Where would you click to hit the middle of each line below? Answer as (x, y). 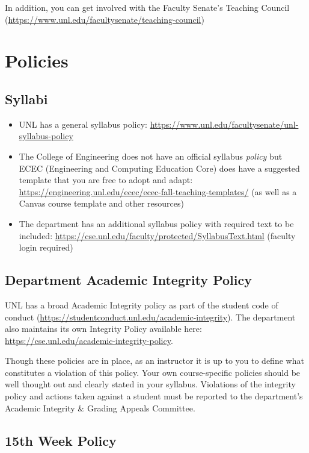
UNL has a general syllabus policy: (83, 124)
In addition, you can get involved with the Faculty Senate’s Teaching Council (147, 7)
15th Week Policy (61, 440)
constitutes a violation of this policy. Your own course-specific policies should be (153, 372)
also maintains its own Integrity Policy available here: (103, 329)
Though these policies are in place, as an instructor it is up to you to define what (154, 361)
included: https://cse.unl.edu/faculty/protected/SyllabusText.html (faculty (157, 235)
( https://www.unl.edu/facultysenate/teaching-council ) (105, 19)
